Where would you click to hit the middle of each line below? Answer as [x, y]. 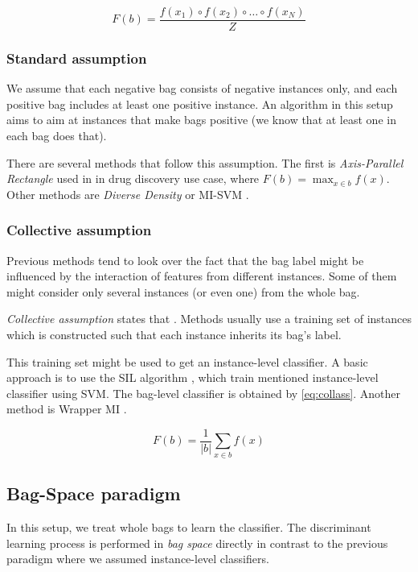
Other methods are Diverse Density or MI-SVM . [128, 194]
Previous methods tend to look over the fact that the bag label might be [185, 260]
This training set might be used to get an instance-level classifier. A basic [187, 361]
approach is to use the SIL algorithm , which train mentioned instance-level [193, 377]
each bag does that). [57, 136]
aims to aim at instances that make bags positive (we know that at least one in [201, 120]
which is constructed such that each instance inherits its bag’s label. [174, 335]
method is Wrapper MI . [67, 409]
